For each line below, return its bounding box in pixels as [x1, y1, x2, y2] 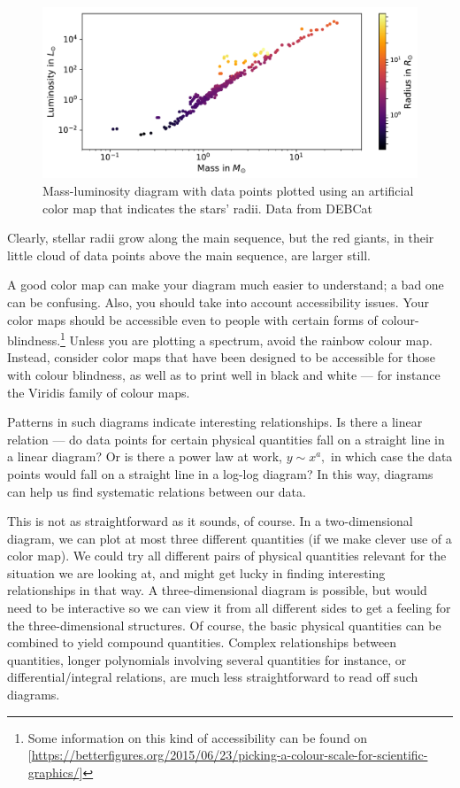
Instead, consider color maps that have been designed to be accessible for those [7, 348, 435, 367]
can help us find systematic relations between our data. [7, 482, 306, 500]
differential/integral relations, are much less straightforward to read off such [7, 668, 418, 686]
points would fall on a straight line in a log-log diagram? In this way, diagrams [7, 464, 433, 483]
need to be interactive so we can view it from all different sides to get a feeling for [7, 599, 451, 617]
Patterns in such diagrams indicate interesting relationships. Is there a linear [7, 413, 423, 431]
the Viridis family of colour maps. [7, 382, 190, 401]
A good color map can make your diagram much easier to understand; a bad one [7, 275, 444, 294]
